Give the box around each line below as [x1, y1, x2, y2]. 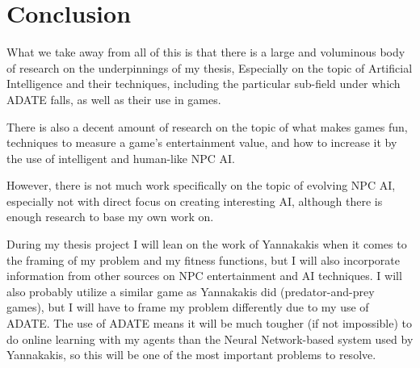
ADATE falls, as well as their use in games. [6, 90, 221, 107]
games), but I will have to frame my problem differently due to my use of [6, 299, 369, 316]
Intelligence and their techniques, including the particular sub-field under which [6, 75, 401, 92]
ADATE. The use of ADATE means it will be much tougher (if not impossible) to [6, 315, 412, 332]
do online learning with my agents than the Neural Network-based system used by [6, 330, 414, 347]
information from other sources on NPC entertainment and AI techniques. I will [6, 267, 402, 284]
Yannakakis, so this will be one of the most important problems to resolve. [6, 346, 376, 363]
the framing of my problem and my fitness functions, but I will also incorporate [6, 251, 400, 268]
